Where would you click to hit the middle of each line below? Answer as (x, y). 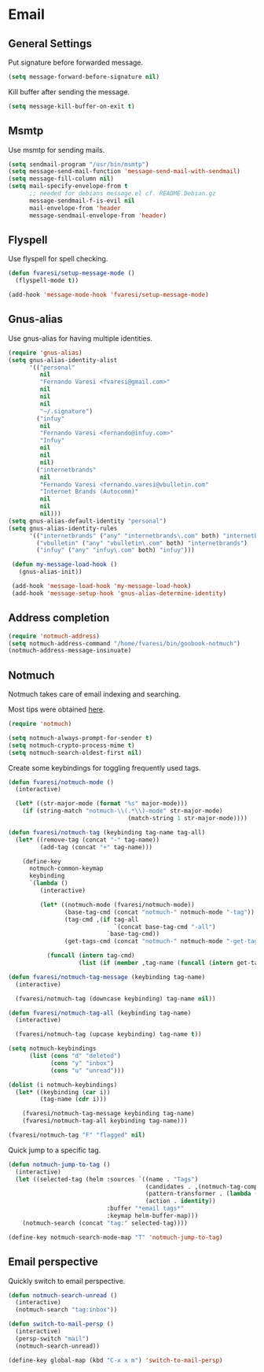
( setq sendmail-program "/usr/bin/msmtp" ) (79, 164)
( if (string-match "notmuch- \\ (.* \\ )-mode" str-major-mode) (123, 811)
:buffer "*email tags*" (145, 1209)
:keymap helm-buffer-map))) (152, 1216)
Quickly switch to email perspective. (67, 1281)
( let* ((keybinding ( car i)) (63, 1092)
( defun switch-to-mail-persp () (61, 1324)
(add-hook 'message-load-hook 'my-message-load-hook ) (101, 586)
